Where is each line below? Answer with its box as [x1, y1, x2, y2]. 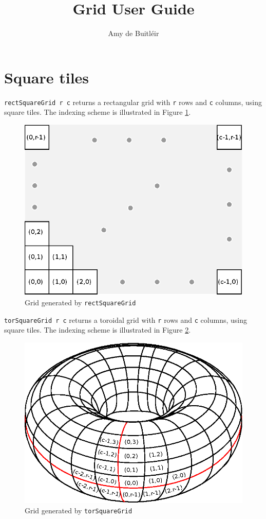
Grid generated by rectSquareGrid [25, 297, 136, 307]
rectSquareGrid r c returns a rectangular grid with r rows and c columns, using [4, 96, 262, 107]
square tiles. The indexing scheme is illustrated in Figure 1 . [4, 107, 191, 117]
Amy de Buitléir [108, 28, 159, 39]
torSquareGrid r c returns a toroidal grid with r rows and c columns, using [4, 314, 247, 325]
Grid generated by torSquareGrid [25, 505, 132, 515]
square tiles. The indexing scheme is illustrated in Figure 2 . [4, 324, 191, 335]
